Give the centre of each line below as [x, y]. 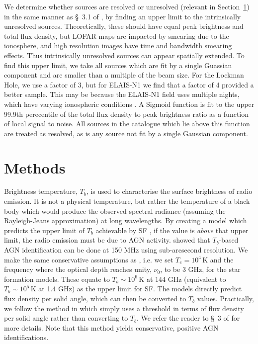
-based [229, 240]
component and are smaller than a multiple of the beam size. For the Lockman [124, 75]
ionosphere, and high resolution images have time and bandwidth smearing [118, 45]
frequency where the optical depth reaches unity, [78, 269]
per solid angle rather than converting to [66, 318]
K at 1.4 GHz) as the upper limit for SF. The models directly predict [136, 289]
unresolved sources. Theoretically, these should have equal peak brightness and [124, 26]
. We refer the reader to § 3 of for [188, 318]
